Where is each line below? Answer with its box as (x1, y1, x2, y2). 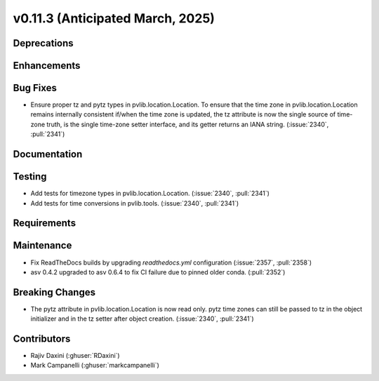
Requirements (13, 218, 77, 229)
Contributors (13, 333, 71, 345)
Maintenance (13, 239, 72, 252)
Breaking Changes (13, 286, 96, 298)
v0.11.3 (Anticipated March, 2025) (13, 11, 215, 26)
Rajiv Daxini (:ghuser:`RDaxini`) (30, 352, 120, 360)
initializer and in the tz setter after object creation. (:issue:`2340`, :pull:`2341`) (30, 314, 254, 323)
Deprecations (13, 37, 74, 49)
